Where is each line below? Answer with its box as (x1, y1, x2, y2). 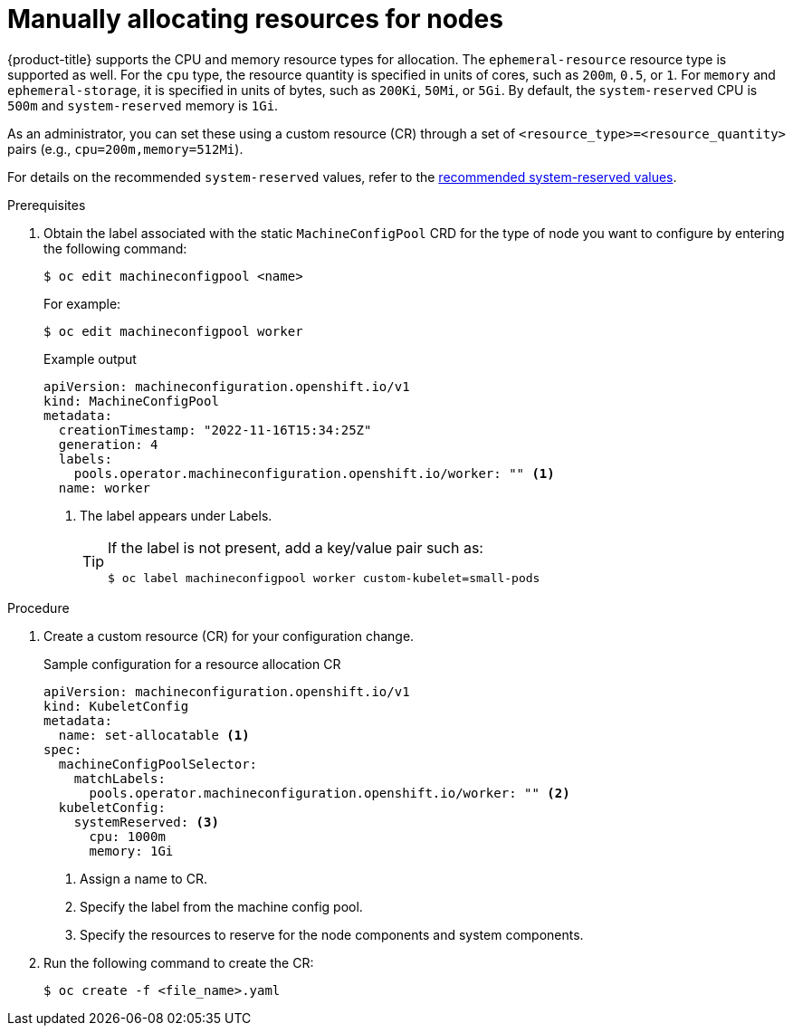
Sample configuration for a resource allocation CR (43, 655, 341, 672)
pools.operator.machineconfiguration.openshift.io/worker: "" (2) (89, 785, 570, 800)
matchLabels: (73, 770, 166, 786)
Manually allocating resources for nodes (7, 4, 503, 34)
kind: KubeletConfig (43, 698, 189, 713)
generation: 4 (58, 436, 158, 452)
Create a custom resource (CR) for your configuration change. (43, 627, 415, 644)
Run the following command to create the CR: (43, 954, 314, 971)
